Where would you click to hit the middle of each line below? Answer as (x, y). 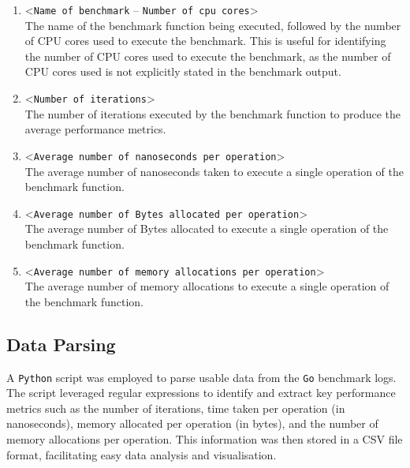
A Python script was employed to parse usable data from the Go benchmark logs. (201, 377)
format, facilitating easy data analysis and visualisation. (142, 454)
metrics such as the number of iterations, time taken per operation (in (176, 408)
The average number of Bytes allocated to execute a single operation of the (207, 228)
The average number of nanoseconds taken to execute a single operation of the (214, 171)
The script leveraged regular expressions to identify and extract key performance (201, 393)
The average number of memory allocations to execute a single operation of (207, 286)
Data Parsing (61, 344)
